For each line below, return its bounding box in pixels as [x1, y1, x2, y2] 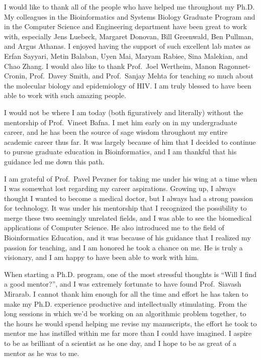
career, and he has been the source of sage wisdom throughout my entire [4, 127, 228, 137]
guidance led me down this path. [4, 156, 105, 166]
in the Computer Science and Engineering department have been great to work [4, 21, 247, 32]
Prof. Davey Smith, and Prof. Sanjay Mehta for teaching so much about [29, 70, 253, 81]
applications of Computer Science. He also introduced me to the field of [4, 222, 224, 233]
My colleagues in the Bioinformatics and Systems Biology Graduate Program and [4, 11, 255, 22]
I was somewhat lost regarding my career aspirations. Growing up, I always [4, 183, 236, 194]
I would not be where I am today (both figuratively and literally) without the [4, 107, 243, 117]
